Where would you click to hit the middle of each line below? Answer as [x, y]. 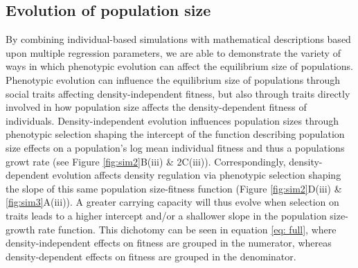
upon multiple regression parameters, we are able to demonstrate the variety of [173, 52]
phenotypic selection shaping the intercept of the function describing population [175, 134]
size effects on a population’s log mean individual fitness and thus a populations [175, 147]
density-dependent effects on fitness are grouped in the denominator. [151, 256]
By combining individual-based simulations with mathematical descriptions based [178, 39]
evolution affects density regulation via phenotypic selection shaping [197, 175]
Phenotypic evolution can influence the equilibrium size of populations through [173, 79]
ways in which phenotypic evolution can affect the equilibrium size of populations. [179, 66]
